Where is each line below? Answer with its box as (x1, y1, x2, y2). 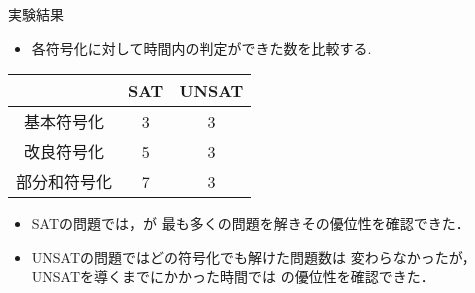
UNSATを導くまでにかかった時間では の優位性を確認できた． (31, 266, 435, 287)
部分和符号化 (16, 170, 113, 194)
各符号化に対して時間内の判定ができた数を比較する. (31, 37, 372, 58)
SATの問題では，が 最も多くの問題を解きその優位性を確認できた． (31, 213, 470, 234)
